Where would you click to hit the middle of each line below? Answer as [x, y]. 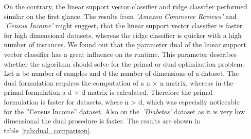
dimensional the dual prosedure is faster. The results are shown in [102, 121]
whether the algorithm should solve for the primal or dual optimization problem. [124, 63]
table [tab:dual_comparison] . [48, 130]
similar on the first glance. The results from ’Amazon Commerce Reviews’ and [120, 16]
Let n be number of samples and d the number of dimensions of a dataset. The [121, 73]
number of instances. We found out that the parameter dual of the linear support [125, 44]
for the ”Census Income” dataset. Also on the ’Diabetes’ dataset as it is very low [125, 111]
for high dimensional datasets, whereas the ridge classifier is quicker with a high [123, 35]
